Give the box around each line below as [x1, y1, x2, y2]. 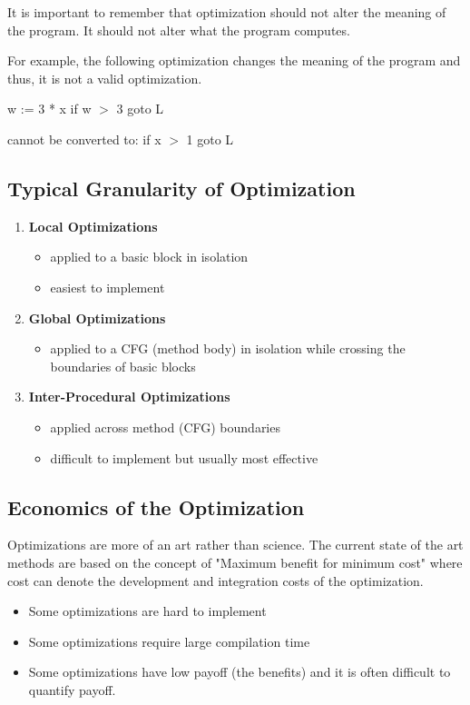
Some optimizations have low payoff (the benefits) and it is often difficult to [28, 662, 451, 681]
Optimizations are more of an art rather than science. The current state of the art [7, 535, 464, 554]
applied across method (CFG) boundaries [50, 417, 280, 436]
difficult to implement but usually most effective [50, 448, 318, 467]
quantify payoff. [28, 680, 116, 699]
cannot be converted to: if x [7, 129, 162, 148]
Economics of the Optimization [7, 492, 305, 521]
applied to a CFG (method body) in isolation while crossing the [50, 339, 406, 358]
